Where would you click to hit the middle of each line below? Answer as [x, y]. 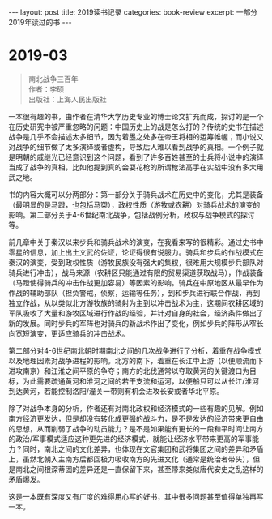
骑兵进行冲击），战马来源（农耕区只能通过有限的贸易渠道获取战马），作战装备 [136, 272]
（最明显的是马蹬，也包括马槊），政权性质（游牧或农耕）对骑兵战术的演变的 [134, 204]
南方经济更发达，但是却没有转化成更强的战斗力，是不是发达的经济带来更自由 [136, 418]
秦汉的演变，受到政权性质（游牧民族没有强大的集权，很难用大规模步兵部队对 [136, 262]
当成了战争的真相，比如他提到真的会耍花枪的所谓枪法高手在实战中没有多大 [132, 167]
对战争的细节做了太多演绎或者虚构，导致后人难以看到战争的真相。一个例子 [132, 147]
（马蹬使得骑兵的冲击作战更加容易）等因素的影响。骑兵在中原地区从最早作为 [136, 282]
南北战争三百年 [53, 79]
